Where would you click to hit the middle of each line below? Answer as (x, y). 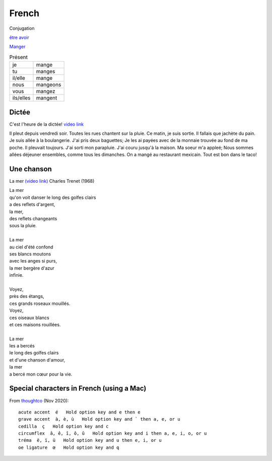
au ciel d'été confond (31, 247)
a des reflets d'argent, (32, 204)
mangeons (49, 85)
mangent (47, 98)
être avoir (19, 37)
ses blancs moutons (30, 254)
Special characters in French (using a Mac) (78, 389)
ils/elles (21, 98)
